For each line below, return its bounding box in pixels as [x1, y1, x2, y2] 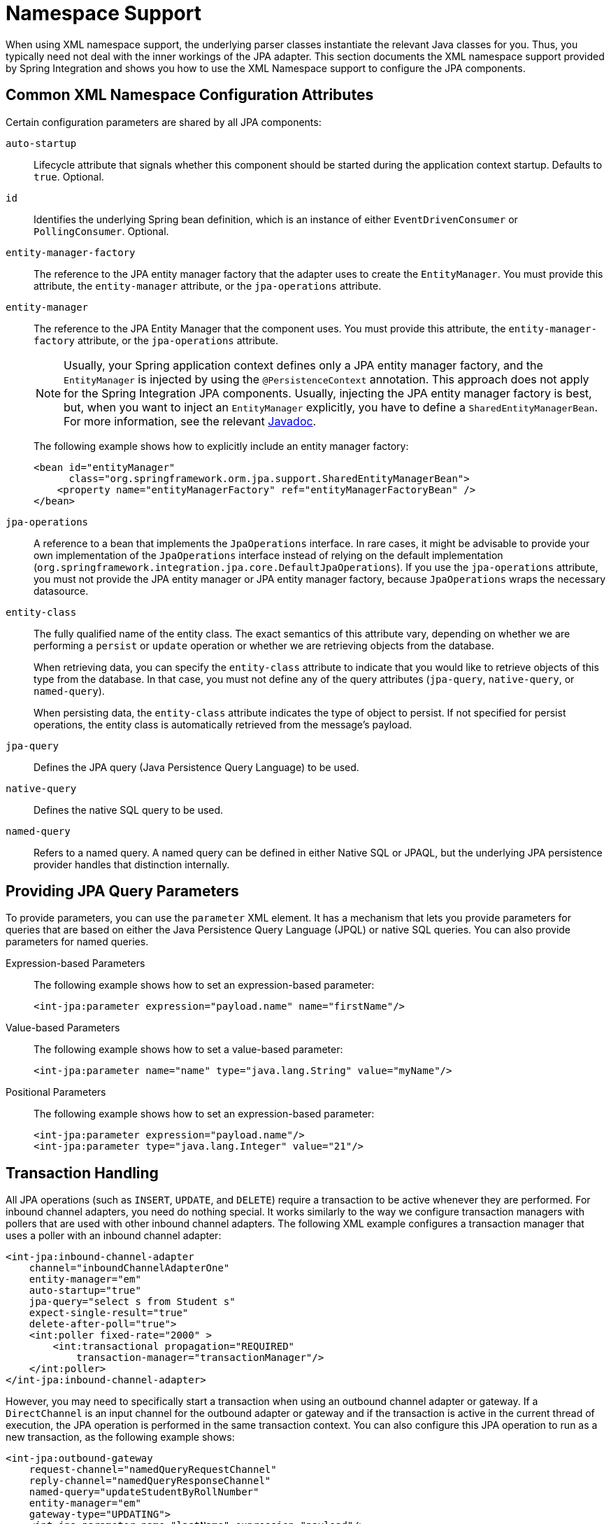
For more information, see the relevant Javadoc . [64, 414, 317, 428]
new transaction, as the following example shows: [6, 1431, 235, 1444]
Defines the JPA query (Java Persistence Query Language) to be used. [34, 761, 359, 773]
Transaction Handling [6, 1164, 159, 1182]
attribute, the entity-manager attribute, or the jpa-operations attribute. [34, 279, 382, 292]
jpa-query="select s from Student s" [29, 1296, 236, 1308]
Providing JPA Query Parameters [6, 882, 239, 901]
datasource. [34, 584, 89, 597]
